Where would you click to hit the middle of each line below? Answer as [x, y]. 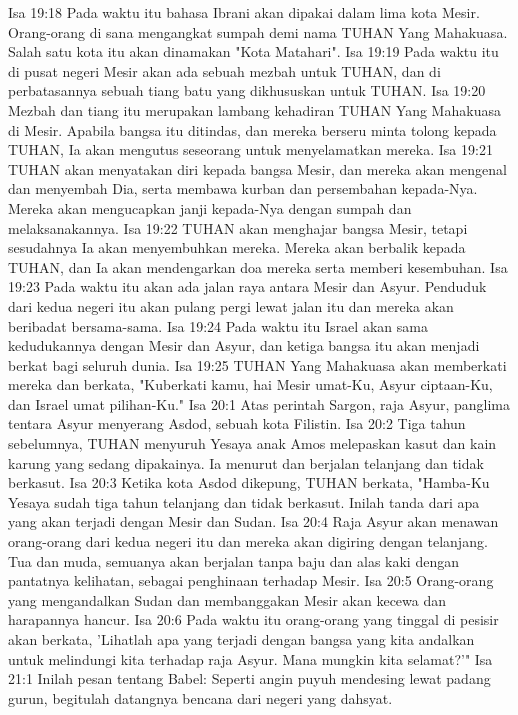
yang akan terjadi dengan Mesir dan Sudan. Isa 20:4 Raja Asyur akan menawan [253, 521]
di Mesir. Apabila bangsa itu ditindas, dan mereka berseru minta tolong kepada [252, 129]
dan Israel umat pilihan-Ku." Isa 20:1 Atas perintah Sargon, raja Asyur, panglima [259, 403]
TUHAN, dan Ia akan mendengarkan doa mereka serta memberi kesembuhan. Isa [258, 266]
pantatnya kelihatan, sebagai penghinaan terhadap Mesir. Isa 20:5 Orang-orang [251, 580]
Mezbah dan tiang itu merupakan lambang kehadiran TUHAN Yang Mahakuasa [254, 109]
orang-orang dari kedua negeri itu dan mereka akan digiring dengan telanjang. [248, 541]
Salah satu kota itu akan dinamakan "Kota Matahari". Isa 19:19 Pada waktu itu [253, 51]
